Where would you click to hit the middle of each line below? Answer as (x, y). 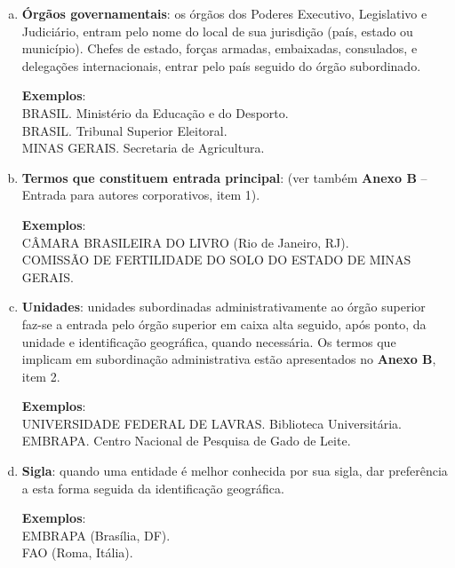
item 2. (41, 376)
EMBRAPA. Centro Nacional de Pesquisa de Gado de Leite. (186, 441)
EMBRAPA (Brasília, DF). (96, 535)
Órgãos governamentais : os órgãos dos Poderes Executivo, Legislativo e (224, 13)
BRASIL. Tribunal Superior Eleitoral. (124, 130)
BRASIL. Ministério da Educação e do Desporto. (155, 112)
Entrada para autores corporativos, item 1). (141, 195)
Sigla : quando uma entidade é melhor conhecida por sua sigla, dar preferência (235, 471)
